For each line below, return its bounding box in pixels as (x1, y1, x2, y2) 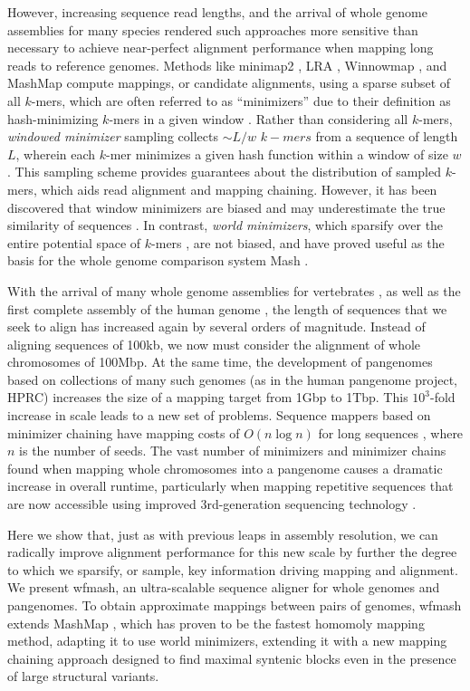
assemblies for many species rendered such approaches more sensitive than (7, 20, 418, 39)
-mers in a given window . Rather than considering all (109, 109, 408, 128)
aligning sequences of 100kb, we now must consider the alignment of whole (7, 334, 421, 353)
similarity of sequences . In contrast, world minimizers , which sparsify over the (7, 216, 444, 235)
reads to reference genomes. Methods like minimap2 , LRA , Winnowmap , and (7, 55, 447, 74)
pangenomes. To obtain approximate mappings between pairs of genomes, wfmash (7, 596, 462, 614)
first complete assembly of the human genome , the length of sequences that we (7, 299, 447, 318)
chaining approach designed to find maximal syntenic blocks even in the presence (7, 648, 456, 667)
